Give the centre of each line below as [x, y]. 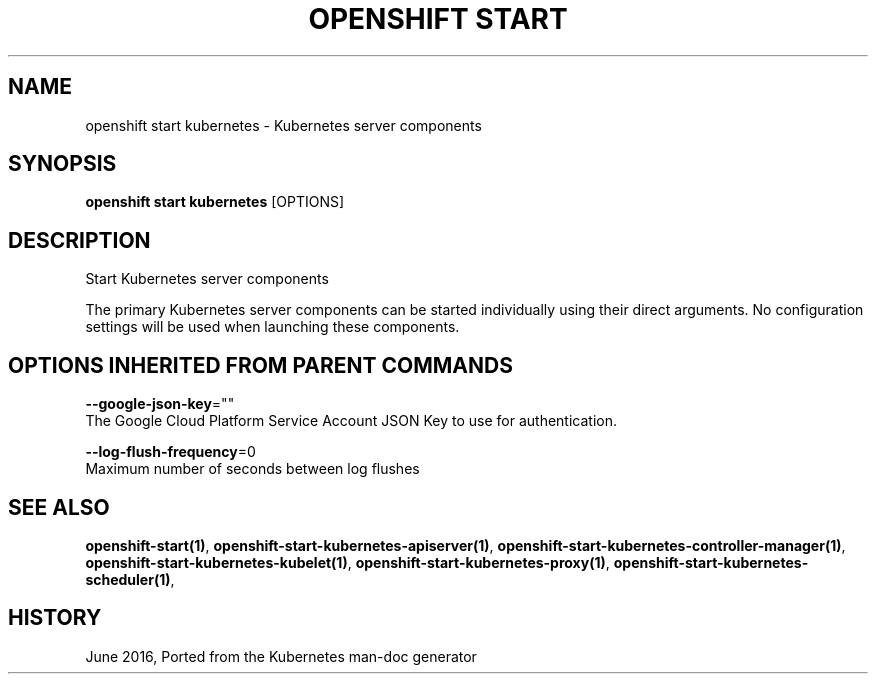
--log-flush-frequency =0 [170, 452]
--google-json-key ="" [160, 404]
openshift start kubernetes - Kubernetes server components [283, 125]
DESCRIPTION [79, 240]
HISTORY [55, 618]
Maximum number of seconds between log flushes [252, 469]
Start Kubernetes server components [207, 279]
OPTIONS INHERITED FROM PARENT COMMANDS [260, 365]
